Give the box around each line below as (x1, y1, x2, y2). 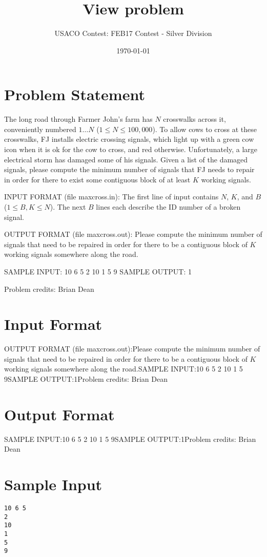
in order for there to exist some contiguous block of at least (4, 174, 191, 184)
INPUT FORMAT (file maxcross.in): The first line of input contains (4, 191, 219, 202)
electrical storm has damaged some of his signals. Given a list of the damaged (4, 154, 248, 164)
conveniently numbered (4, 123, 76, 134)
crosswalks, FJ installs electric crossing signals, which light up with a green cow (4, 134, 254, 144)
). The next (50, 201, 86, 212)
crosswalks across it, (163, 114, 226, 124)
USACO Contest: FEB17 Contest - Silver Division (54, 28, 212, 39)
